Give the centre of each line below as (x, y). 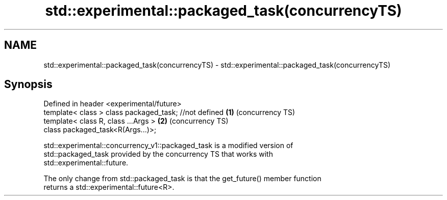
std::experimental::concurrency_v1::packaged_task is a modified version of (168, 146)
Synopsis (28, 84)
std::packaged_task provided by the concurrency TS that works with (158, 154)
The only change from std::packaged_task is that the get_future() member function (182, 179)
